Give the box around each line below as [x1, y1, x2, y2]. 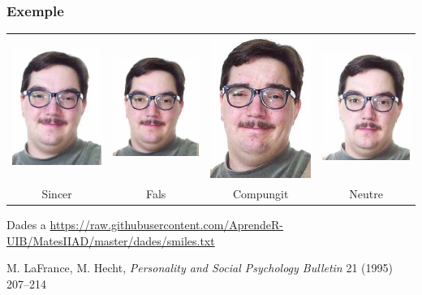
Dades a [6, 215, 46, 232]
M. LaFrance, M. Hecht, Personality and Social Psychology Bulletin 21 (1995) [6, 259, 393, 276]
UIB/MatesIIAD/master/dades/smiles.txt [6, 232, 215, 249]
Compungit [232, 184, 289, 202]
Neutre [349, 184, 383, 202]
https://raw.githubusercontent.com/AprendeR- [50, 215, 284, 232]
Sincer [41, 184, 72, 202]
